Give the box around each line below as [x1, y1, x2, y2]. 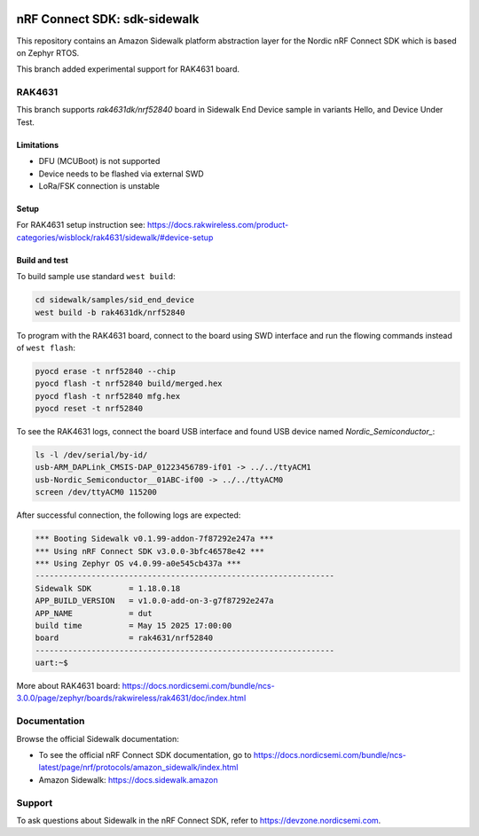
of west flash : [16, 342, 75, 353]
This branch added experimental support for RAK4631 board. [16, 64, 239, 74]
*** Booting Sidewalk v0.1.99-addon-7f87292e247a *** [35, 534, 274, 544]
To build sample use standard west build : [16, 271, 177, 282]
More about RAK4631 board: [16, 681, 121, 691]
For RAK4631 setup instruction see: [16, 220, 145, 230]
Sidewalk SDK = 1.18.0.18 [35, 583, 181, 593]
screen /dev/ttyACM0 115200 [35, 488, 157, 497]
